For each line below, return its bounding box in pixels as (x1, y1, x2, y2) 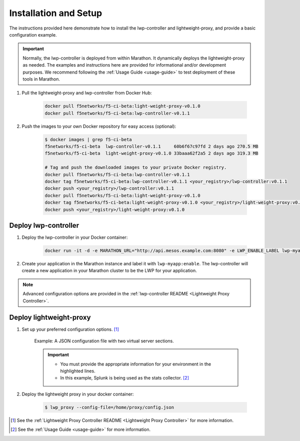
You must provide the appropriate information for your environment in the (60, 361, 211, 367)
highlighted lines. (60, 368, 95, 374)
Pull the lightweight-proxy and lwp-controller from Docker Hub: (21, 90, 152, 96)
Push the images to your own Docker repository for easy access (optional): (21, 123, 176, 129)
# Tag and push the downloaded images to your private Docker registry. (44, 165, 227, 170)
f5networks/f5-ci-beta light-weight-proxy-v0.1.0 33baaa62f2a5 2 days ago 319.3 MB (44, 151, 258, 156)
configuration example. (9, 32, 57, 38)
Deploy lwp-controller (9, 221, 79, 230)
